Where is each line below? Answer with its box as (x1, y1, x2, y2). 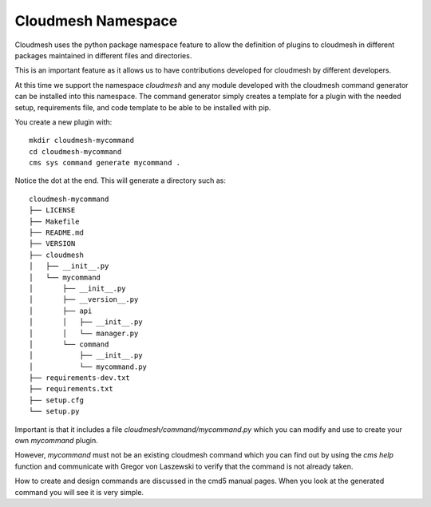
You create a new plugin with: (14, 117, 113, 127)
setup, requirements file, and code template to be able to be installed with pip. (14, 102, 271, 112)
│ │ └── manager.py (29, 328, 139, 338)
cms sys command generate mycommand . (29, 158, 181, 168)
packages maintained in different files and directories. (14, 50, 192, 60)
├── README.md (29, 228, 84, 237)
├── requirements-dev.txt (29, 374, 131, 382)
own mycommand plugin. (14, 436, 99, 446)
